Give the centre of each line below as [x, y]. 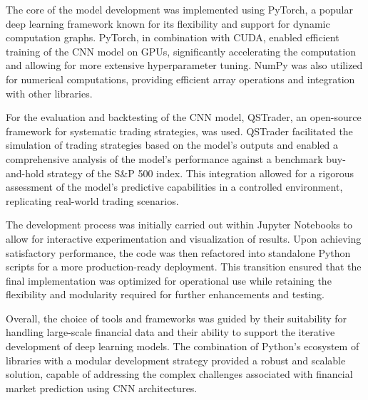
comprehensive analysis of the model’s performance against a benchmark [164, 158]
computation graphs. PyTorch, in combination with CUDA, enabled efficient [173, 37]
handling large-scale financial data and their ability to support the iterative [170, 332]
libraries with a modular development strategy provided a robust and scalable [176, 360]
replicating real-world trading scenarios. [92, 200]
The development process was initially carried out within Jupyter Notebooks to [179, 225]
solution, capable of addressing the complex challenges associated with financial [179, 374]
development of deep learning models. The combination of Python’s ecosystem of [183, 346]
